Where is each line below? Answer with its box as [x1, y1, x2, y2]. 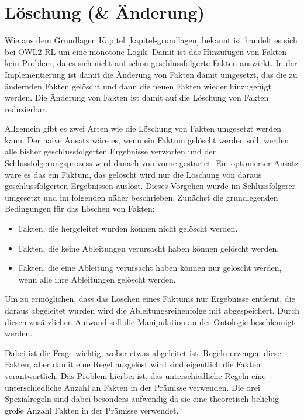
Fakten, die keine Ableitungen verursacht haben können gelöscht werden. [18, 242, 279, 254]
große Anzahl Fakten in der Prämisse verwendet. [5, 404, 179, 416]
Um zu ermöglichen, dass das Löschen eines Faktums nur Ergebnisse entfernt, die [5, 292, 295, 305]
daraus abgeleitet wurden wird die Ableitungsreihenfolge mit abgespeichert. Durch [5, 304, 299, 316]
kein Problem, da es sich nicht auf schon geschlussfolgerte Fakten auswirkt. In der [5, 57, 298, 69]
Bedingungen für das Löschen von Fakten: [5, 202, 155, 215]
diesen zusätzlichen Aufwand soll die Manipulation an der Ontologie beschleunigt [5, 315, 295, 328]
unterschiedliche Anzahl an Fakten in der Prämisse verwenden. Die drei [5, 381, 260, 393]
